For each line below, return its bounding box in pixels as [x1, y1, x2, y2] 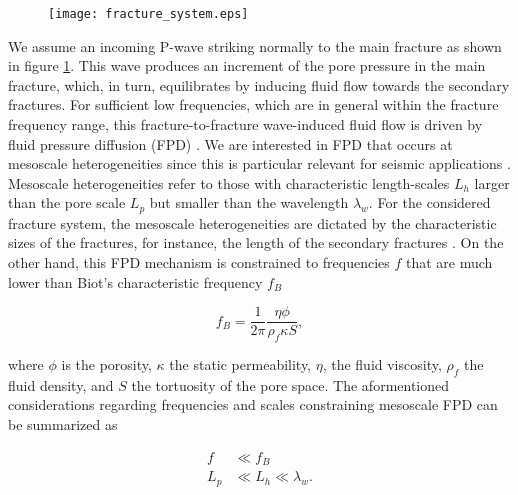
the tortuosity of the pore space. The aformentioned [131, 374, 450, 395]
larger [474, 172, 510, 193]
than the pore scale [8, 192, 126, 213]
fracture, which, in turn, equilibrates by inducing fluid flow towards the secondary [8, 74, 510, 95]
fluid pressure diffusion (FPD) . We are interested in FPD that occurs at [8, 133, 453, 154]
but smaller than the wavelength [149, 192, 349, 213]
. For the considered [368, 192, 491, 213]
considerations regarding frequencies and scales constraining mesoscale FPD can [8, 394, 498, 415]
